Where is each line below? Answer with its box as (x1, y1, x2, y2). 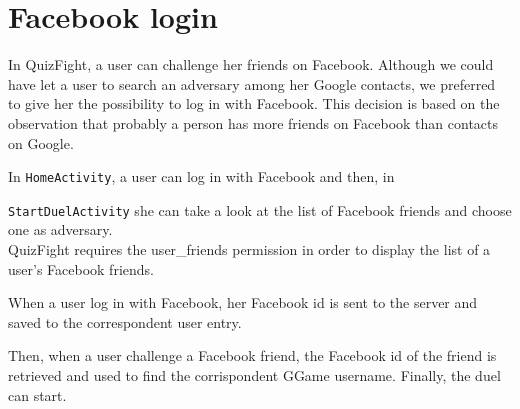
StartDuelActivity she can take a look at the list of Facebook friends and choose (8, 199, 512, 220)
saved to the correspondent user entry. (8, 311, 242, 332)
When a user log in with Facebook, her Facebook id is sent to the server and (8, 292, 478, 313)
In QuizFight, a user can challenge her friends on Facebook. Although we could (8, 54, 494, 75)
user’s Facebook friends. (8, 258, 154, 279)
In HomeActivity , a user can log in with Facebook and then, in (8, 166, 395, 187)
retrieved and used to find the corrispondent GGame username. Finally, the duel (8, 364, 501, 385)
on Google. (8, 132, 74, 153)
